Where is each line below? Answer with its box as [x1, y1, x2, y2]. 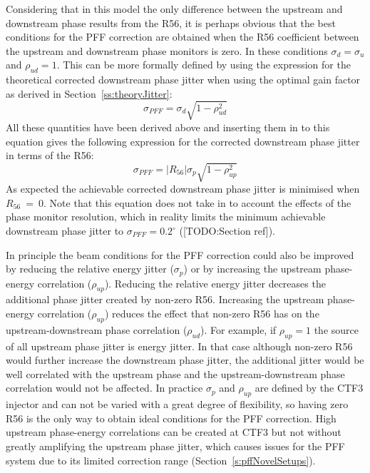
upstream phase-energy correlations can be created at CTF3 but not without [6, 424, 341, 439]
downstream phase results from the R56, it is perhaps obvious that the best [6, 15, 336, 30]
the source [314, 322, 359, 337]
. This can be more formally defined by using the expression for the [56, 57, 351, 72]
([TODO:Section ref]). [179, 223, 275, 238]
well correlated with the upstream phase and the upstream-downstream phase [6, 366, 345, 381]
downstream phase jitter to [6, 223, 124, 238]
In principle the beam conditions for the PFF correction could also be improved [6, 247, 354, 262]
